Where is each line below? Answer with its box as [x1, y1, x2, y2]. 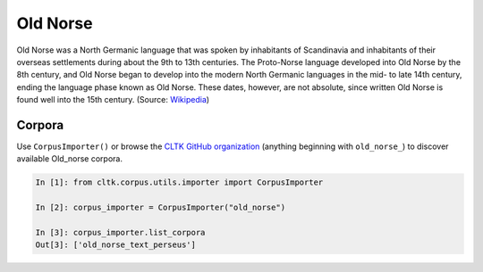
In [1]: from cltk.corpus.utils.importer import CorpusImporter [35, 177, 324, 187]
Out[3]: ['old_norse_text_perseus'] [35, 240, 197, 250]
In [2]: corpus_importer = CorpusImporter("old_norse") [35, 202, 286, 213]
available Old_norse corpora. [16, 153, 123, 164]
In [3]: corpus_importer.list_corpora [35, 227, 206, 237]
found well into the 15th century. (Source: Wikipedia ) [16, 95, 210, 105]
